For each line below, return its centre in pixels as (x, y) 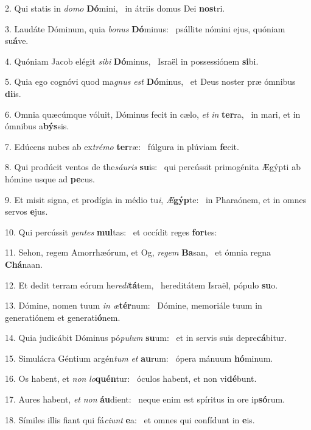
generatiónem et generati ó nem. (63, 317)
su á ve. (17, 41)
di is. (13, 93)
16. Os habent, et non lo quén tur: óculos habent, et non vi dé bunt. (131, 378)
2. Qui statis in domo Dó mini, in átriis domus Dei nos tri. (115, 8)
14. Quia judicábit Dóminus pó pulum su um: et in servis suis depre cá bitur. (146, 338)
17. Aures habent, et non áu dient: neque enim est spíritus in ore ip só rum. (145, 399)
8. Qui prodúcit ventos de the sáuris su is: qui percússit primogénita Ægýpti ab (153, 167)
